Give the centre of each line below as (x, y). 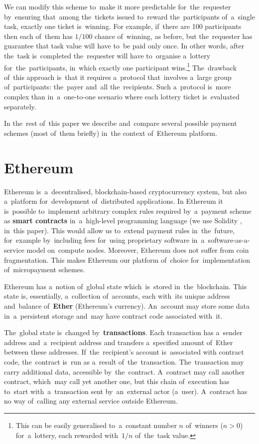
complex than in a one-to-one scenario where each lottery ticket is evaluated (122, 96)
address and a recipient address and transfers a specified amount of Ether (119, 342)
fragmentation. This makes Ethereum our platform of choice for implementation (127, 259)
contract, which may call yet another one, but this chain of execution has (117, 381)
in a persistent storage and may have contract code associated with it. (113, 315)
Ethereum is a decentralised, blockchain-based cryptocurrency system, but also (125, 191)
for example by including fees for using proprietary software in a (104, 240)
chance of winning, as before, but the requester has (174, 36)
